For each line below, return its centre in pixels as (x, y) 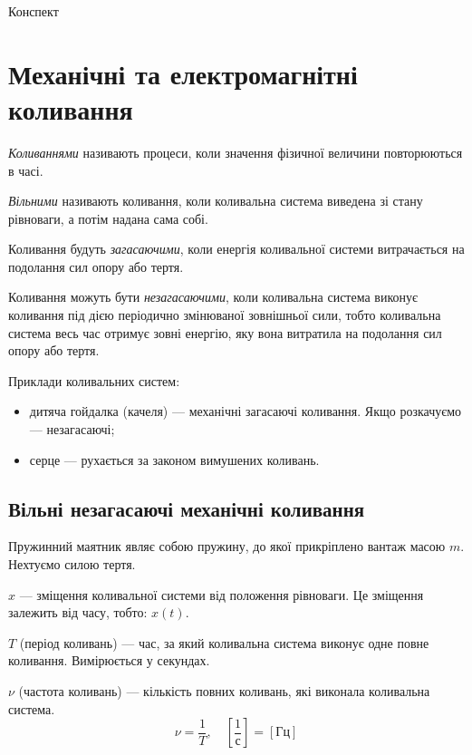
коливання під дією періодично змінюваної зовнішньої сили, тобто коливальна (225, 315)
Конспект (34, 11)
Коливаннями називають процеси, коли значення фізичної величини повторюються (236, 152)
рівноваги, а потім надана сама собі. (108, 218)
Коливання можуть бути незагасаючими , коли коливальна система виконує (213, 297)
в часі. (26, 170)
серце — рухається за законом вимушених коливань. (174, 459)
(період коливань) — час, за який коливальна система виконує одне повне (224, 642)
